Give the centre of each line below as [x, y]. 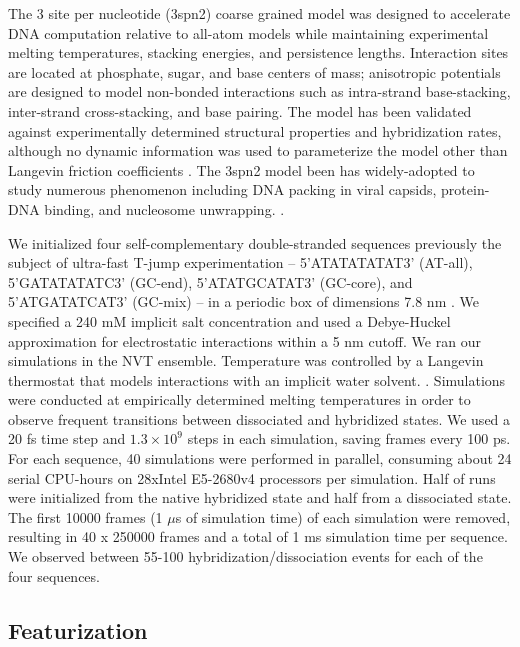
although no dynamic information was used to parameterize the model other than [258, 150]
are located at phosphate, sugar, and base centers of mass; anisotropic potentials [254, 71]
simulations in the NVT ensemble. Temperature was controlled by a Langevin [246, 360]
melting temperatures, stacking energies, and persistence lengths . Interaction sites [258, 52]
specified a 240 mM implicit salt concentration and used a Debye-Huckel [229, 320]
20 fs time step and [67, 438]
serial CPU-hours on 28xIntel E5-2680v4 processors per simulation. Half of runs [252, 477]
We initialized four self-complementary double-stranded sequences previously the [255, 242]
